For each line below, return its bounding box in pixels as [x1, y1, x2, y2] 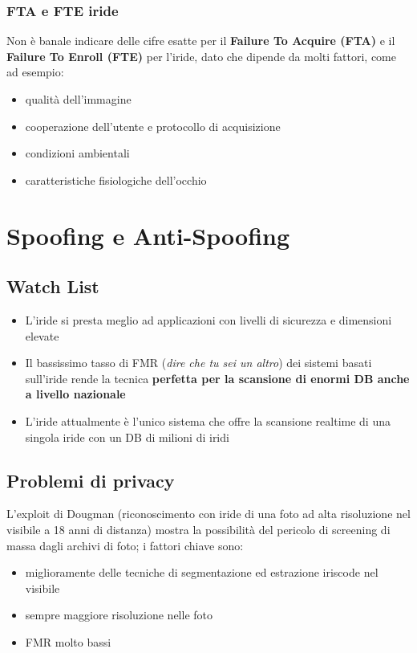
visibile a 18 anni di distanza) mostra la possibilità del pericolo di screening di [6, 520, 391, 537]
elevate [25, 327, 59, 344]
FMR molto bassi [25, 633, 111, 650]
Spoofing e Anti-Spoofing [6, 218, 290, 251]
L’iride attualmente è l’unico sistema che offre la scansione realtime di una [25, 412, 391, 429]
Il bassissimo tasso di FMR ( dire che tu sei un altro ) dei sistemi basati [25, 354, 372, 371]
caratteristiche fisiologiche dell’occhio [25, 171, 207, 188]
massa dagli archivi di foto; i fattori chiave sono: [6, 537, 244, 553]
